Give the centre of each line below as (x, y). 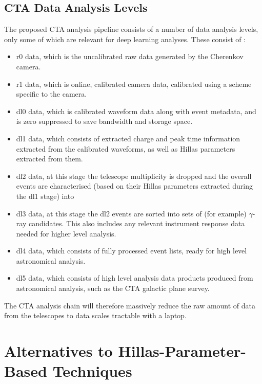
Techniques (92, 371)
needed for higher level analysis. (66, 233)
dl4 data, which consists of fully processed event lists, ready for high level (132, 251)
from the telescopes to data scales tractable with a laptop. (95, 315)
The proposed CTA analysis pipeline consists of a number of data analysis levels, (131, 29)
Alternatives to (58, 351)
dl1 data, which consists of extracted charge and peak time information (128, 138)
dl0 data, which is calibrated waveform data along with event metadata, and (136, 111)
